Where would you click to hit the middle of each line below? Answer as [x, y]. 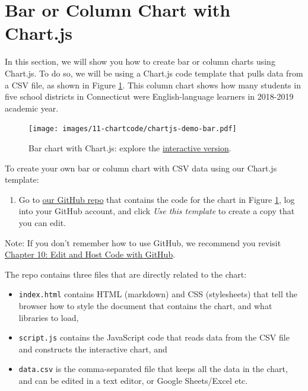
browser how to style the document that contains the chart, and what [145, 305]
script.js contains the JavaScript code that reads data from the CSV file [154, 337]
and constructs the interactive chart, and [93, 349]
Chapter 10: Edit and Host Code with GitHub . [90, 254]
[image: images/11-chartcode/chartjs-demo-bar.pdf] [133, 129]
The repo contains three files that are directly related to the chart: [126, 274]
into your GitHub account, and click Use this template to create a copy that [157, 211]
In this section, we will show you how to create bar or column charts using [140, 61]
